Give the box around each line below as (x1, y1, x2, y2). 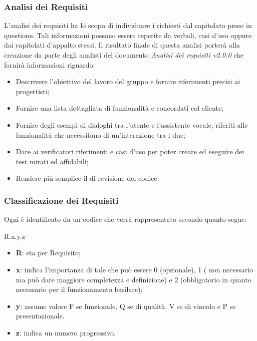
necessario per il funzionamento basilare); (16, 284, 143, 294)
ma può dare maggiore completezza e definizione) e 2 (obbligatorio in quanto (16, 274, 251, 284)
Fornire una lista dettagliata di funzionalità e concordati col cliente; (16, 103, 223, 113)
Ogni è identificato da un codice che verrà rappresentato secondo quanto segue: (4, 214, 247, 224)
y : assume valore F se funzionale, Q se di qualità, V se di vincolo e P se (16, 300, 236, 311)
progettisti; (16, 86, 50, 96)
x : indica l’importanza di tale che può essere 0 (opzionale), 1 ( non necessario (16, 264, 253, 274)
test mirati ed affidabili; (16, 156, 89, 166)
